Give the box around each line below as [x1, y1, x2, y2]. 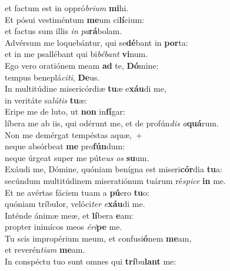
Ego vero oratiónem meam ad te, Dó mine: [5, 59, 159, 71]
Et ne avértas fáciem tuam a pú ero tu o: [5, 186, 149, 198]
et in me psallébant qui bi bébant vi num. [5, 48, 148, 60]
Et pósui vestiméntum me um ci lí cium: [5, 13, 144, 25]
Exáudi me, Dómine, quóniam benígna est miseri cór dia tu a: [5, 163, 222, 175]
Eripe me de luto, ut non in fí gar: [5, 105, 125, 118]
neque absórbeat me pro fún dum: [5, 140, 125, 152]
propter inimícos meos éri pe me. [5, 220, 122, 233]
